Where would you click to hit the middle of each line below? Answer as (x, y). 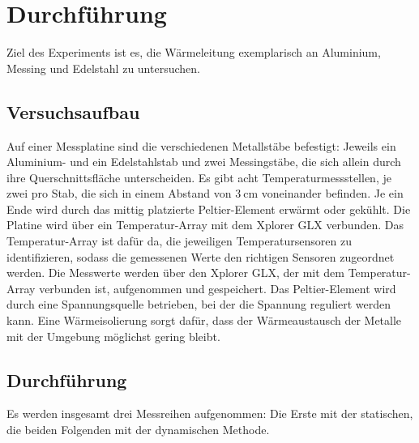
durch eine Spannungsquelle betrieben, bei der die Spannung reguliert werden (199, 304)
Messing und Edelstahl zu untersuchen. (103, 68)
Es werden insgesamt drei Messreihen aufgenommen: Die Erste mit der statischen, (210, 413)
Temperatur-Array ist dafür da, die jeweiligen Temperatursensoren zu (180, 241)
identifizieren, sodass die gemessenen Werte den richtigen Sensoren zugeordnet (201, 256)
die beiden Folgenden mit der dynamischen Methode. (138, 430)
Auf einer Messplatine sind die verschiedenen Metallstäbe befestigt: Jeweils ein (201, 145)
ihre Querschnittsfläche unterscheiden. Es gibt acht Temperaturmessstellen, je (199, 177)
